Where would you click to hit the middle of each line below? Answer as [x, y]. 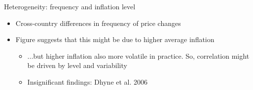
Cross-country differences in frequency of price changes [98, 23]
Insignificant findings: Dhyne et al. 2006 [88, 81]
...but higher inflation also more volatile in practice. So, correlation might [138, 56]
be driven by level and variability [77, 65]
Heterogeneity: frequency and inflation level [70, 6]
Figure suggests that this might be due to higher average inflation [115, 39]
